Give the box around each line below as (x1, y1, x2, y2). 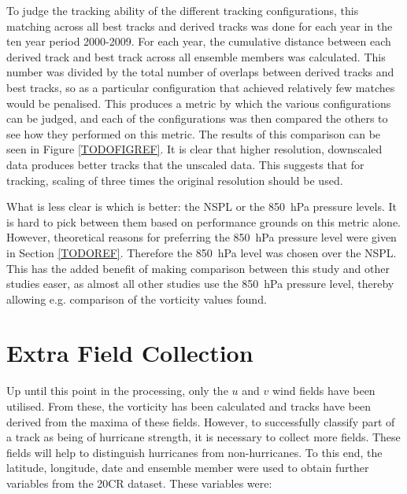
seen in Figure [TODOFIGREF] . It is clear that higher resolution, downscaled (6, 141, 383, 157)
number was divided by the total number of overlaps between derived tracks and (6, 64, 394, 80)
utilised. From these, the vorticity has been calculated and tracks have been (6, 398, 371, 414)
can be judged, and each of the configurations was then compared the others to (6, 110, 388, 127)
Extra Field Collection (6, 337, 253, 369)
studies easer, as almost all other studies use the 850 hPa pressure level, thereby (6, 275, 394, 292)
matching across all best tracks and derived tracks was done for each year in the (6, 17, 393, 34)
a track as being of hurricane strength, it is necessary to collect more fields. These (6, 429, 401, 445)
